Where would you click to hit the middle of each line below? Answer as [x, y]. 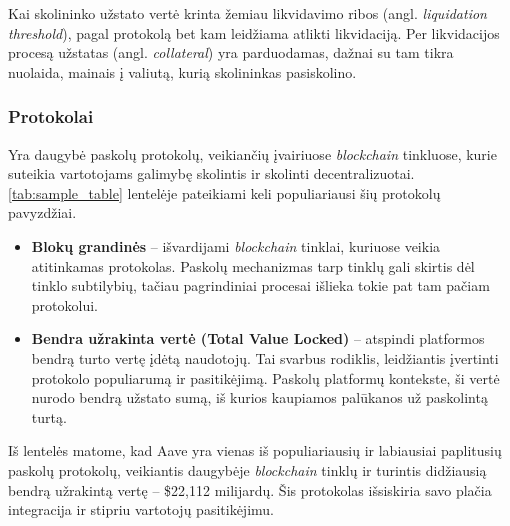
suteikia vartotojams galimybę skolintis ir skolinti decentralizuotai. [211, 173]
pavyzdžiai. [42, 212]
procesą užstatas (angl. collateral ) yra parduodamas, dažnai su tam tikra [231, 52]
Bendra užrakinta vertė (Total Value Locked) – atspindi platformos [258, 338]
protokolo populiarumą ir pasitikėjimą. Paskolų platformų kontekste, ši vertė [265, 377]
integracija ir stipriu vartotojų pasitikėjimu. [141, 509]
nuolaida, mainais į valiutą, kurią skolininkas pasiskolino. [182, 71]
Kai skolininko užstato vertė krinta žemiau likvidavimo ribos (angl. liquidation [247, 13]
